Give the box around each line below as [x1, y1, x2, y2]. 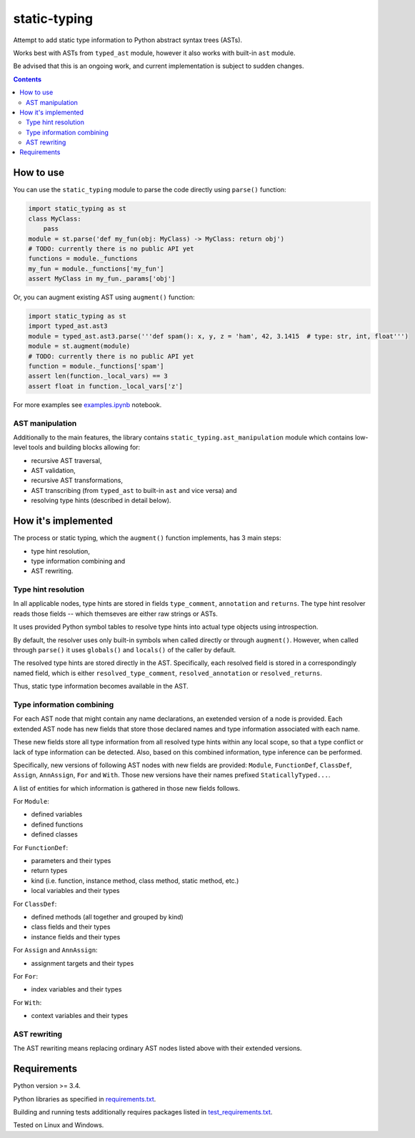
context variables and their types [31, 1012, 129, 1020]
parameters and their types [31, 857, 111, 865]
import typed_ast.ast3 [28, 322, 108, 330]
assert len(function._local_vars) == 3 [28, 372, 168, 380]
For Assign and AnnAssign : [13, 946, 98, 954]
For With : [13, 998, 42, 1007]
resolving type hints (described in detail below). [31, 496, 171, 505]
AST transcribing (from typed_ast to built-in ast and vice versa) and [31, 486, 237, 494]
